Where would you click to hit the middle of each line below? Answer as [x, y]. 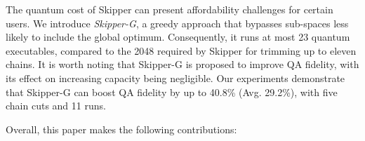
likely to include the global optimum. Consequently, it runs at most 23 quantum [178, 37]
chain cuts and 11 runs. [56, 106]
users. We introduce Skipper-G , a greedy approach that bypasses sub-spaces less [177, 23]
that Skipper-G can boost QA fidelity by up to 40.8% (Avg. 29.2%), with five [172, 92]
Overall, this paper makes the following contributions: [121, 129]
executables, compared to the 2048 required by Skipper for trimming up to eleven [181, 50]
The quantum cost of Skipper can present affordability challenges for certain [170, 9]
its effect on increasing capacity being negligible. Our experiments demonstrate [175, 78]
